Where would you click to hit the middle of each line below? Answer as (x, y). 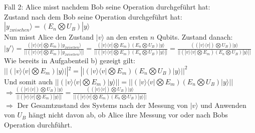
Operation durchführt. (38, 124)
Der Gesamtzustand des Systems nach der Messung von (102, 105)
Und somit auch (29, 81)
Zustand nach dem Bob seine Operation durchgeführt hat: (93, 16)
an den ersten (127, 37)
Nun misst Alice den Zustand (49, 37)
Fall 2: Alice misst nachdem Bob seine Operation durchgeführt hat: (107, 7)
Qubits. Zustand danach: (195, 37)
